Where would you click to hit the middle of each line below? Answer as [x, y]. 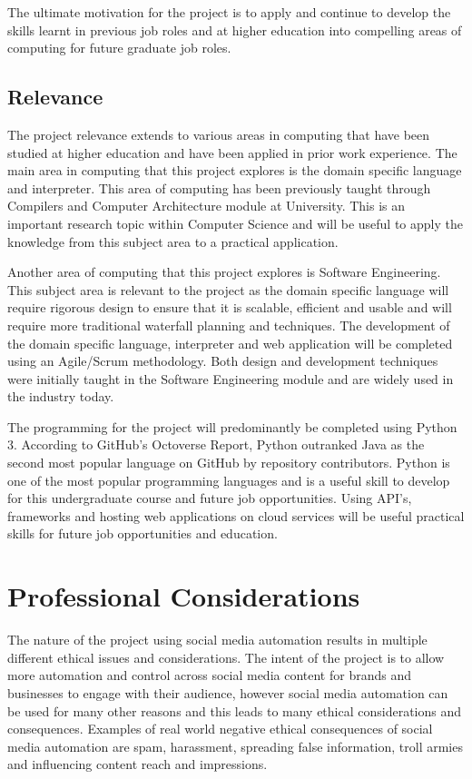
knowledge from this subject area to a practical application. [173, 241]
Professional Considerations [184, 596]
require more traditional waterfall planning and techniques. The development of [229, 325]
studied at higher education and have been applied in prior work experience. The [232, 152]
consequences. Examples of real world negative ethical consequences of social [220, 729]
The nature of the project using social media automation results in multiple [217, 640]
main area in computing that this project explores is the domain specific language [235, 170]
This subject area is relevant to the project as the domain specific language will [228, 289]
